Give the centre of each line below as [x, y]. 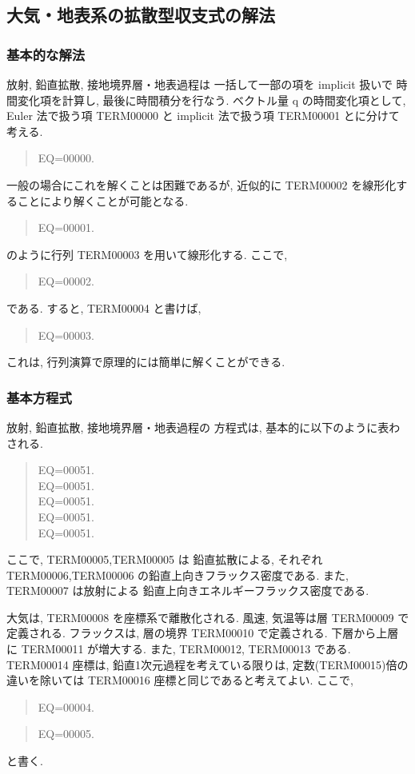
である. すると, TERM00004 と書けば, [104, 307]
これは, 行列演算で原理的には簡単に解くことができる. [146, 362]
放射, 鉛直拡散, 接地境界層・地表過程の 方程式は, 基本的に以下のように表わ [204, 427]
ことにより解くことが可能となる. [103, 200]
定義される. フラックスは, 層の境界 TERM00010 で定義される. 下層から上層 [203, 633]
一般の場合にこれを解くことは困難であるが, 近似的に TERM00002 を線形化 [202, 184]
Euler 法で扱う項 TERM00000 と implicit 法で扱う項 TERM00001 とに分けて [203, 116]
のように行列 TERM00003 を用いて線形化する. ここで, [147, 254]
